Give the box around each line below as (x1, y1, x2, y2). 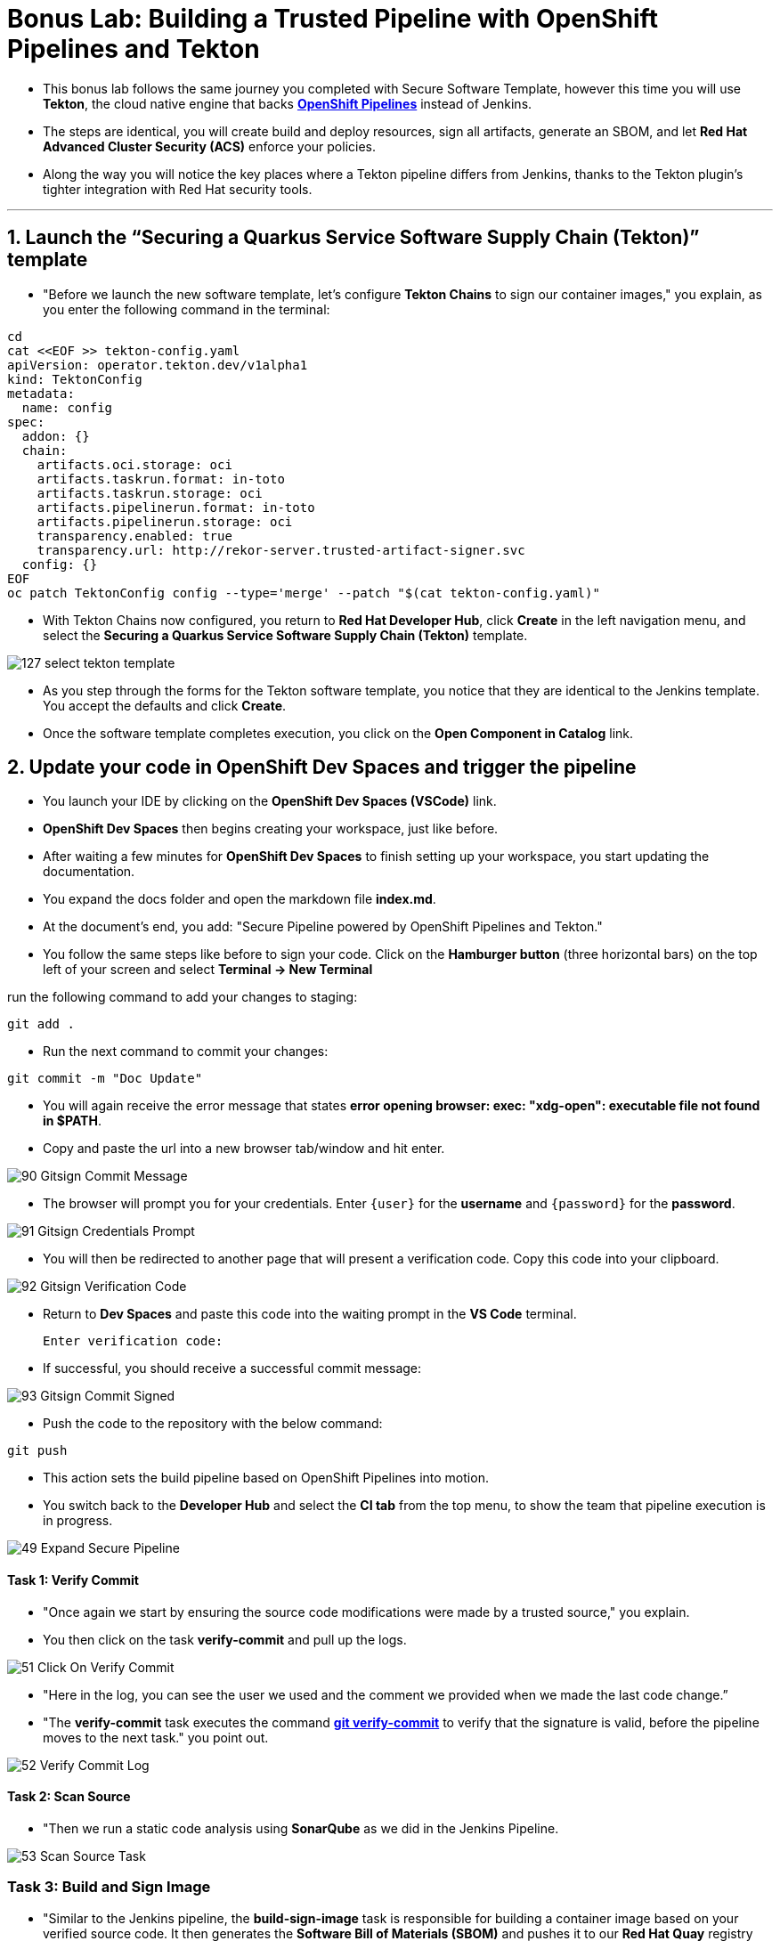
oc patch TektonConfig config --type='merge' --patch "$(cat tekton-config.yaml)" (7, 585, 600, 600)
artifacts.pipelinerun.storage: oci (37, 514, 293, 529)
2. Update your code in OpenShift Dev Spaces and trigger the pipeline (7, 756, 637, 779)
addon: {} (21, 428, 90, 443)
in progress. (43, 1513, 113, 1529)
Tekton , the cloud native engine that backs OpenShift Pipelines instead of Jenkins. (43, 95, 532, 111)
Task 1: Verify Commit (7, 1572, 139, 1588)
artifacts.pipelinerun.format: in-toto (37, 499, 315, 515)
